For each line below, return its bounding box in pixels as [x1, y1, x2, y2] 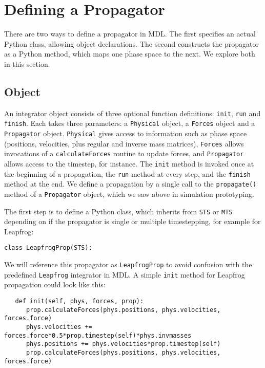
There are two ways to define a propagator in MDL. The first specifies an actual [4, 28, 256, 39]
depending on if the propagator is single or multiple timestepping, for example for [4, 216, 261, 227]
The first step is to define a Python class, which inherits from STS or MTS [4, 206, 233, 216]
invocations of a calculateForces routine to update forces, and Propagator [4, 148, 244, 159]
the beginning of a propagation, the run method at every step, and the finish [4, 168, 251, 179]
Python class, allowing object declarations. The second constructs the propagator [4, 38, 259, 49]
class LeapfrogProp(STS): [4, 244, 92, 252]
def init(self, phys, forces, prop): [15, 298, 144, 305]
